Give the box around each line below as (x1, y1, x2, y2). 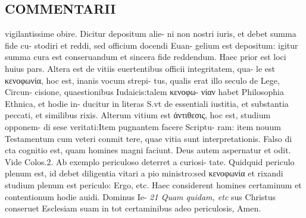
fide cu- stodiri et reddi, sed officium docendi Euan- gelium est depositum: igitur (5, 39, 298, 51)
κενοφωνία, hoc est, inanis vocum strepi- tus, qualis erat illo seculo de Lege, (5, 74, 280, 86)
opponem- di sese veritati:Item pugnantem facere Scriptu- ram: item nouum (5, 120, 281, 132)
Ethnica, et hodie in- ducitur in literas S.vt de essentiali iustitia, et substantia (5, 97, 289, 109)
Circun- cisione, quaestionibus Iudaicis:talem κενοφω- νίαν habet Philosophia (5, 86, 284, 98)
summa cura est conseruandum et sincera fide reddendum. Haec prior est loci (5, 50, 286, 63)
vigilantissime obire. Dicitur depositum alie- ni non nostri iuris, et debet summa (5, 27, 296, 40)
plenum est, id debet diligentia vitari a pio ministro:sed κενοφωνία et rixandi (5, 167, 283, 179)
